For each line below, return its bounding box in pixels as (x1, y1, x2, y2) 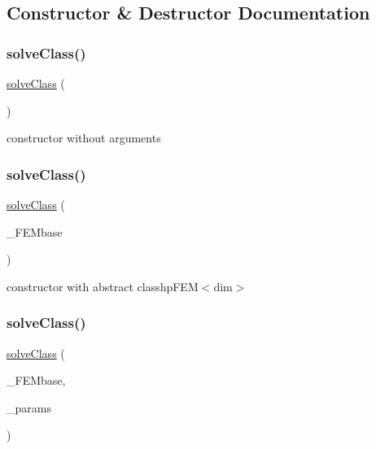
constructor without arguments (7, 129, 161, 146)
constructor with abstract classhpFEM (7, 277, 199, 294)
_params (7, 399, 51, 416)
